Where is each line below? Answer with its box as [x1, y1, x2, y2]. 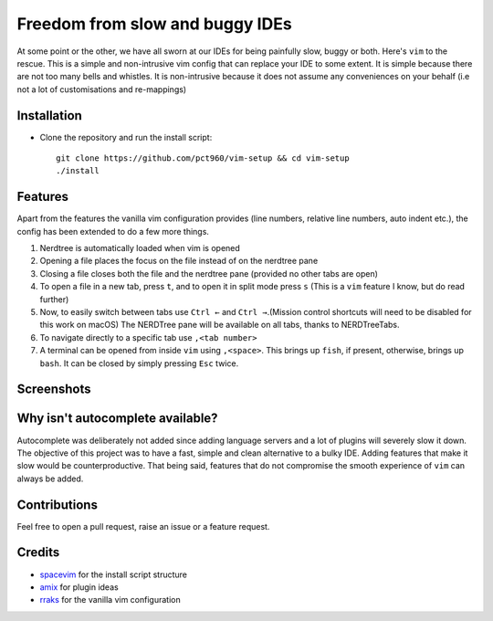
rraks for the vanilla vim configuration [39, 595, 182, 605]
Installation [16, 108, 82, 123]
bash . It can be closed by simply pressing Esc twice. [39, 357, 239, 369]
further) [39, 293, 69, 305]
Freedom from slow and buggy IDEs [16, 14, 292, 34]
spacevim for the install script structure [39, 569, 187, 580]
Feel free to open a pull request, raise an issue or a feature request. [16, 521, 270, 532]
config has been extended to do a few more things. [16, 226, 210, 237]
